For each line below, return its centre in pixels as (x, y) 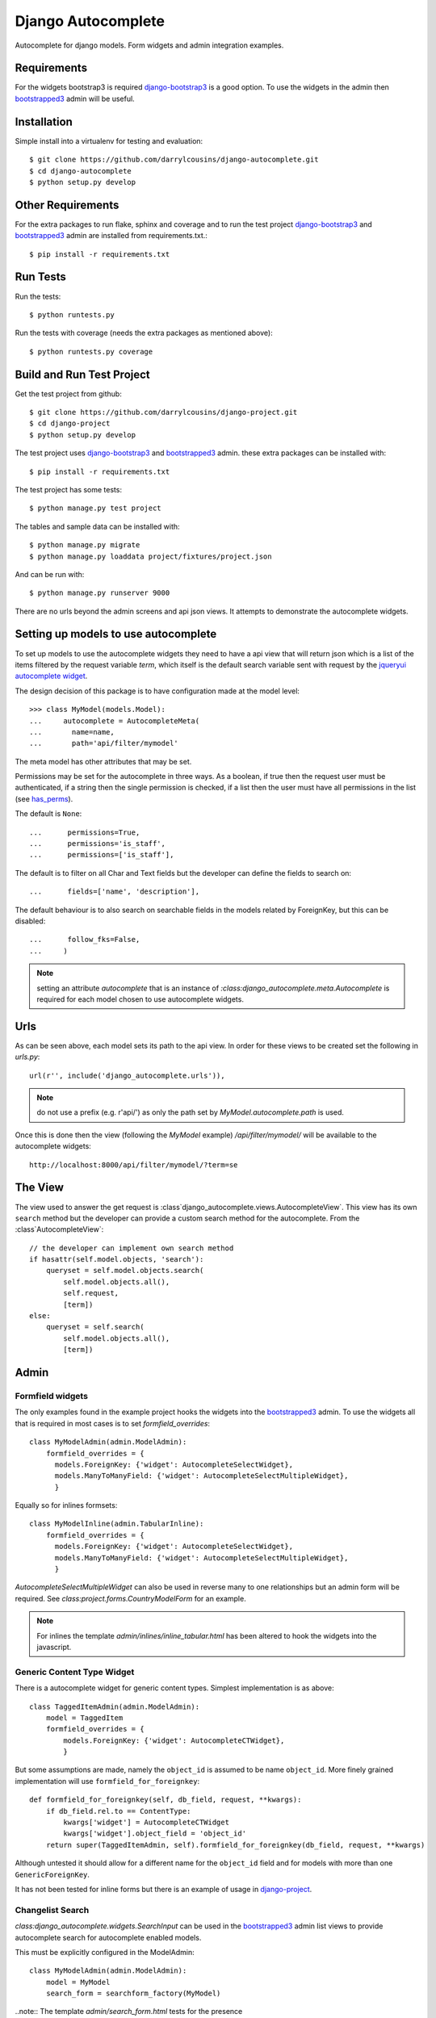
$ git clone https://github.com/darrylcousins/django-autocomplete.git (174, 160)
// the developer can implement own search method (132, 1248)
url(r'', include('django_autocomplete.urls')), (127, 1075)
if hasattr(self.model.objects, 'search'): (117, 1260)
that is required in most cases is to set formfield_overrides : (112, 1423)
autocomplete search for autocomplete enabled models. (108, 1937)
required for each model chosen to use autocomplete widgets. (140, 999)
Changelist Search (52, 1910)
